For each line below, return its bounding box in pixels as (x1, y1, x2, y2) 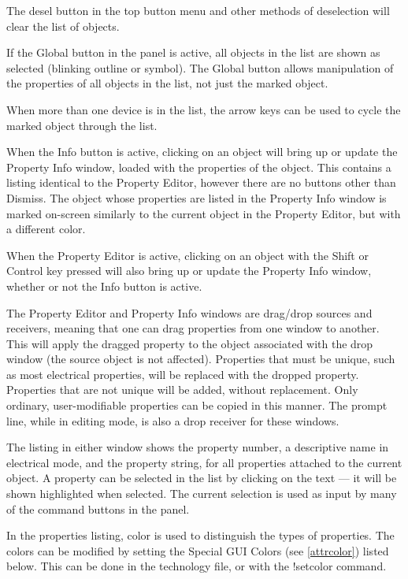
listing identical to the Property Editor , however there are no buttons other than (6, 174, 396, 191)
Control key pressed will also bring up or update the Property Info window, (6, 262, 372, 279)
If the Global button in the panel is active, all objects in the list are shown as (6, 44, 380, 61)
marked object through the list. (6, 117, 158, 133)
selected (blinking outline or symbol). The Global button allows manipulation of (6, 59, 394, 76)
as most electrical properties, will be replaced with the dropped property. (6, 366, 359, 382)
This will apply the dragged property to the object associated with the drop (6, 335, 373, 351)
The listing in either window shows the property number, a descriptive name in (6, 439, 389, 455)
